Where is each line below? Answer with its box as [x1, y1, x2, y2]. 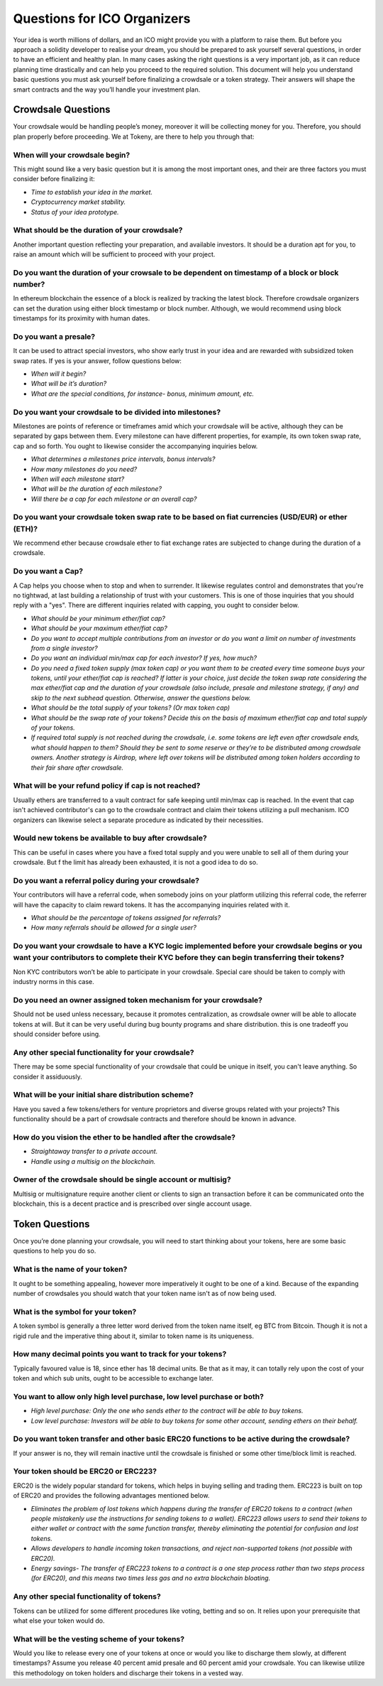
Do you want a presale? [13, 331, 96, 341]
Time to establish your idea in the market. [30, 188, 152, 196]
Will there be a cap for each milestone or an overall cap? [30, 495, 197, 503]
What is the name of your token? [13, 1265, 128, 1275]
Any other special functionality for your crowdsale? [13, 1047, 194, 1057]
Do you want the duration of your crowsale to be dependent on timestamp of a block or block [13, 267, 339, 277]
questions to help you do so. [13, 1247, 96, 1255]
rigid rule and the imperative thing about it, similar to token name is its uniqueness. [13, 1331, 255, 1340]
